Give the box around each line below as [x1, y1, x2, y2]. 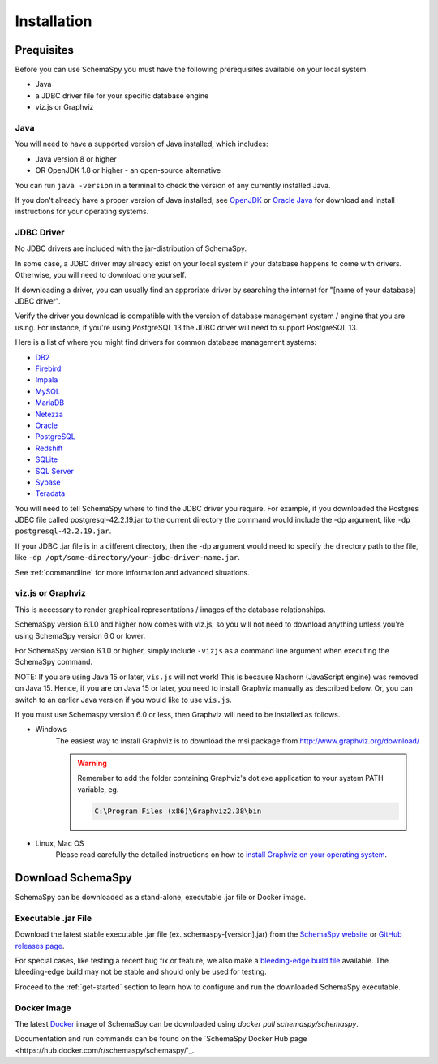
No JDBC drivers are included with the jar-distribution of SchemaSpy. [15, 243, 247, 253]
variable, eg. [77, 784, 119, 795]
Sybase [35, 477, 61, 487]
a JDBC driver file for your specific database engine [35, 90, 209, 101]
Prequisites [15, 43, 75, 57]
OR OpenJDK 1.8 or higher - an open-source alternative [35, 166, 221, 175]
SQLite [35, 454, 58, 464]
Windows [35, 725, 67, 734]
